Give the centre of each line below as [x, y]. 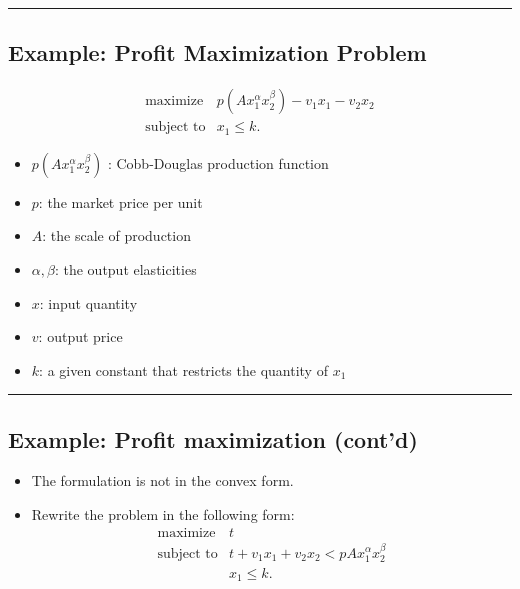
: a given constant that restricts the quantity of [183, 369]
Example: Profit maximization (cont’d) [213, 438]
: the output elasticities [125, 268]
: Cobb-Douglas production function [218, 162]
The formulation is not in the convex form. [162, 480]
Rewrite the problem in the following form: [163, 514]
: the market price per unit [120, 201]
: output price [80, 336]
